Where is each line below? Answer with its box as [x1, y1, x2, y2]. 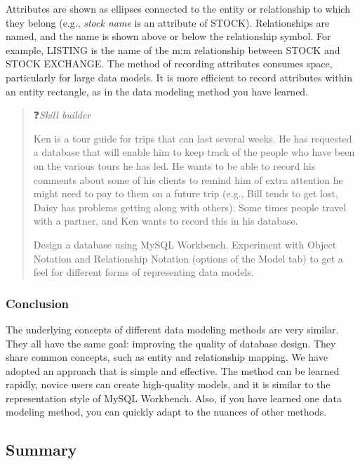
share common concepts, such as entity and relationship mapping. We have [6, 350, 328, 364]
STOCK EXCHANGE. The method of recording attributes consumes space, [6, 56, 333, 71]
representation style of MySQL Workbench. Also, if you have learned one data [6, 390, 342, 405]
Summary [6, 439, 77, 460]
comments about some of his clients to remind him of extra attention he [33, 172, 343, 187]
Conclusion [6, 294, 69, 312]
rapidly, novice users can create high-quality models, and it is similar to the [6, 377, 331, 392]
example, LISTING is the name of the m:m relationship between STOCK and [6, 42, 340, 57]
